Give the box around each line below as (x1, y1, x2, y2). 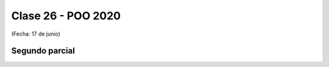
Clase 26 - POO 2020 (11, 9, 121, 22)
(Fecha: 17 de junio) (11, 30, 60, 37)
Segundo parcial (11, 46, 76, 56)
